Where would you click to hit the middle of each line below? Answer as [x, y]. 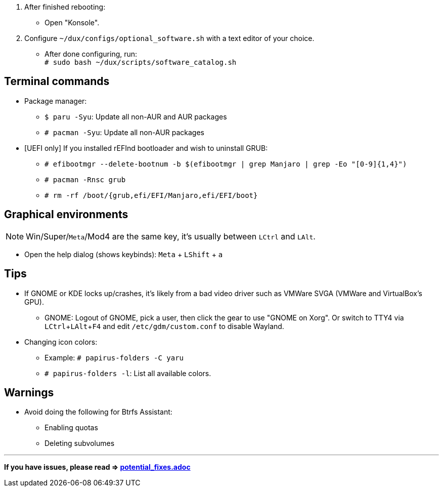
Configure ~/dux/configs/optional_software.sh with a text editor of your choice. [169, 38]
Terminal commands [57, 81]
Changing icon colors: [61, 342]
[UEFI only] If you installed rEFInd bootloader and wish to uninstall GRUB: [146, 148]
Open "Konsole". [72, 23]
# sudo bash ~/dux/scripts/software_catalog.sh [141, 62]
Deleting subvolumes [80, 443]
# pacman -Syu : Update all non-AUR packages [125, 132]
